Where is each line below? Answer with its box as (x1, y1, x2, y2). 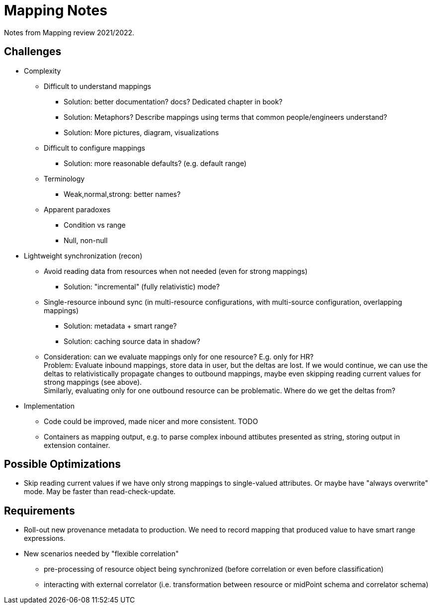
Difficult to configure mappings (44, 143, 146, 152)
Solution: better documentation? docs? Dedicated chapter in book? (64, 97, 283, 106)
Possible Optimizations (4, 458, 121, 471)
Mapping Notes (4, 2, 107, 19)
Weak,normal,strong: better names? (64, 189, 181, 198)
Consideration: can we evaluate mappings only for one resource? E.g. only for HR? (44, 352, 314, 361)
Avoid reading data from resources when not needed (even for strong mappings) (44, 266, 308, 275)
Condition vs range (64, 220, 126, 229)
